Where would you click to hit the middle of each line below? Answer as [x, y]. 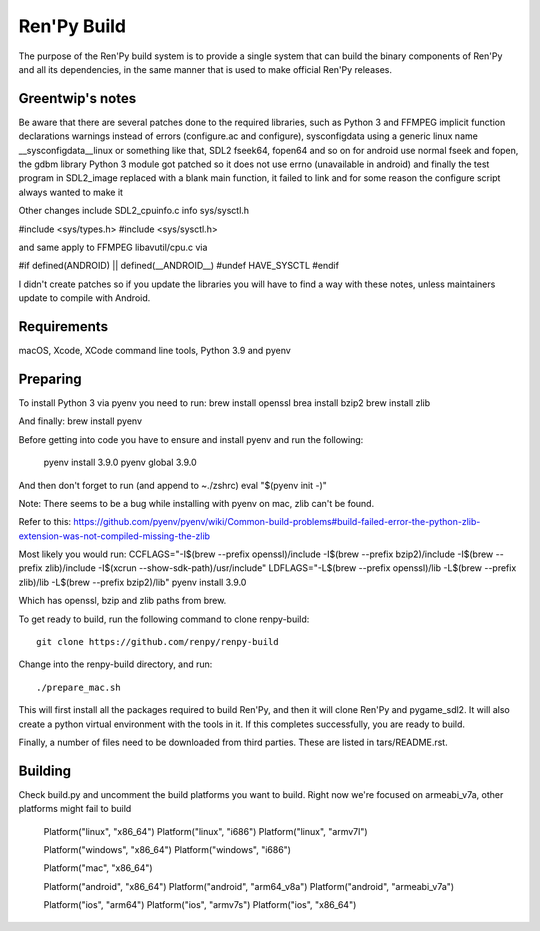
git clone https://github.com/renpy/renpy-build [157, 642]
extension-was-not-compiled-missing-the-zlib [114, 536]
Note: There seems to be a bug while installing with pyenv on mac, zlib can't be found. [196, 503]
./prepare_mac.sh [78, 687]
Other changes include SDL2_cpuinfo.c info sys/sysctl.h [134, 211]
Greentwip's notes [77, 98]
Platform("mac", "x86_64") [98, 868]
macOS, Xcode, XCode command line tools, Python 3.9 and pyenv [155, 351]
